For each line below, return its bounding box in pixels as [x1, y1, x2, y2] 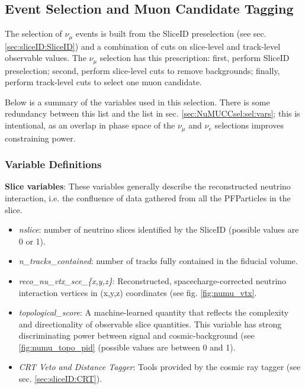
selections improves [214, 119, 284, 131]
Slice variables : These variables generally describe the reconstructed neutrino [5, 180, 291, 192]
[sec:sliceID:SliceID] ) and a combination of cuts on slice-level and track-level [5, 40, 281, 52]
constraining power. [5, 131, 76, 144]
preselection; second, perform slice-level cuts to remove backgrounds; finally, [5, 64, 280, 76]
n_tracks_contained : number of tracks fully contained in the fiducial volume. [18, 255, 298, 267]
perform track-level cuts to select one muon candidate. [5, 76, 202, 88]
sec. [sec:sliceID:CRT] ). [18, 372, 102, 385]
